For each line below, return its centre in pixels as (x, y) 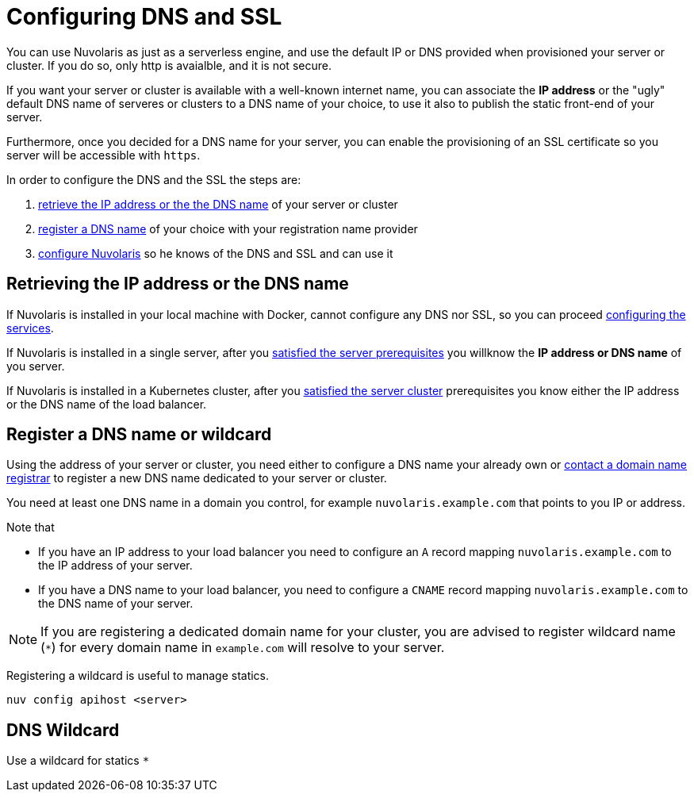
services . (30, 328)
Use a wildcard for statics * (78, 761)
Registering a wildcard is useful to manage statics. (138, 676)
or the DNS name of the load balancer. (107, 404)
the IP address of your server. (115, 566)
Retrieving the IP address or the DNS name (178, 284)
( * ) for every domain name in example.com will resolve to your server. (243, 648)
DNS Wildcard (63, 730)
